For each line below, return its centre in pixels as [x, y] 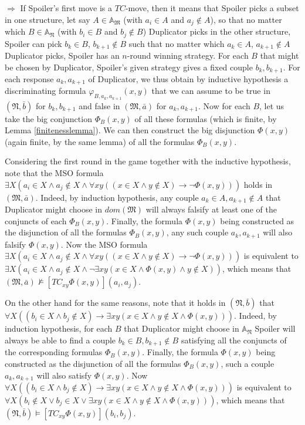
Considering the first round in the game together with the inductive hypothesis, [148, 161]
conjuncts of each [36, 220]
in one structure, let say [48, 19]
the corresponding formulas [54, 352]
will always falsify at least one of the [211, 209]
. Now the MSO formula [104, 244]
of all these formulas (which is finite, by [206, 118]
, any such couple [197, 232]
